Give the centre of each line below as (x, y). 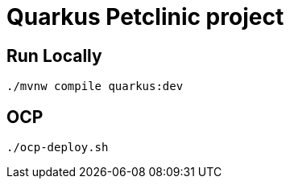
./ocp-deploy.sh (58, 148)
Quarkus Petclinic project (145, 17)
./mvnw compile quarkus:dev (95, 86)
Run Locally (54, 55)
